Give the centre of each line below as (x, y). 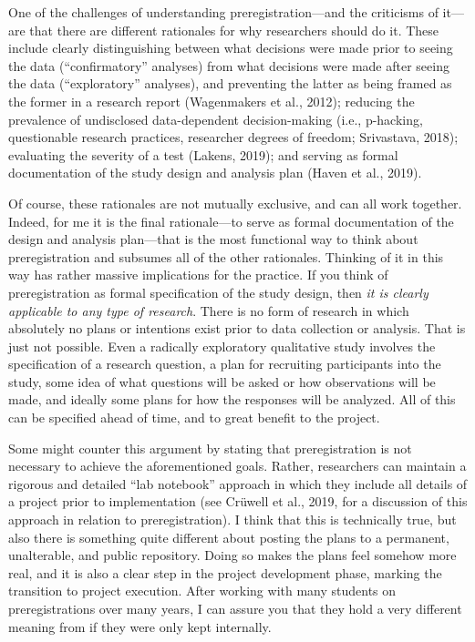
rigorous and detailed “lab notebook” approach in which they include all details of (238, 483)
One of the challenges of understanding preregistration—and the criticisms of (223, 12)
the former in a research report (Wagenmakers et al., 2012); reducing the (212, 101)
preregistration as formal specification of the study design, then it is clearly (218, 292)
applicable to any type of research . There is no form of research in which (209, 310)
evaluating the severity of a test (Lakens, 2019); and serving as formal (203, 154)
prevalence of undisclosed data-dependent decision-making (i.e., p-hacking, (216, 119)
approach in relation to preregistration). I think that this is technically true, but (232, 520)
